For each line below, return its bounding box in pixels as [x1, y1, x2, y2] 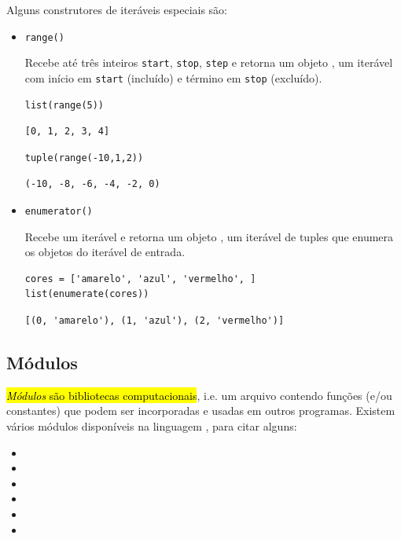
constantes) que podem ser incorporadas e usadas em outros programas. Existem [6, 402, 395, 419]
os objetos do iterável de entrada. [24, 244, 186, 260]
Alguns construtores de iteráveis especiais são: [6, 2, 228, 17]
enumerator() [24, 205, 93, 217]
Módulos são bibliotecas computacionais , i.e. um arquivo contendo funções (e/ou [6, 387, 392, 403]
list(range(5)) [24, 99, 105, 111]
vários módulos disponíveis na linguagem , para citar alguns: [6, 417, 297, 434]
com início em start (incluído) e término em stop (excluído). [24, 69, 322, 86]
